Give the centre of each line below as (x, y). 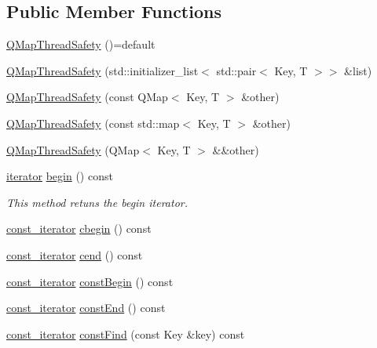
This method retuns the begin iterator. (97, 202)
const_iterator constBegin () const (90, 281)
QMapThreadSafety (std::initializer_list (102, 70)
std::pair (236, 70)
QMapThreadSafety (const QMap (87, 97)
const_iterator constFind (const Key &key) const (126, 333)
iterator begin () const (60, 176)
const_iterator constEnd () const (86, 308)
